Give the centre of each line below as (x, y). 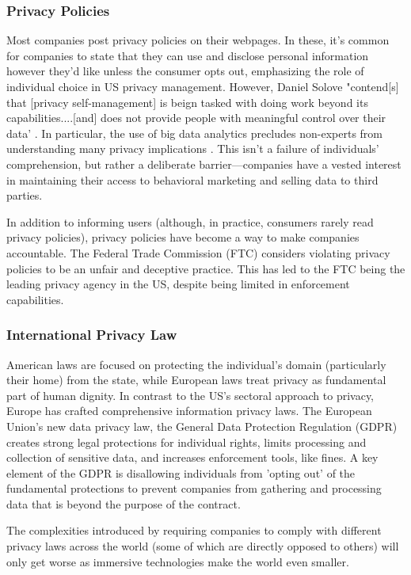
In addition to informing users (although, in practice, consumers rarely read (190, 221)
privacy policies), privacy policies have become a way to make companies (183, 237)
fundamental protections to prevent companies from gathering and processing (194, 488)
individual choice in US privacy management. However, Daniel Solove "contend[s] (203, 86)
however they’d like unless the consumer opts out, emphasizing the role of (185, 71)
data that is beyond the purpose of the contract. (124, 503)
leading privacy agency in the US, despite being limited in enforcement (178, 284)
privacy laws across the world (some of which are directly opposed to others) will (203, 546)
